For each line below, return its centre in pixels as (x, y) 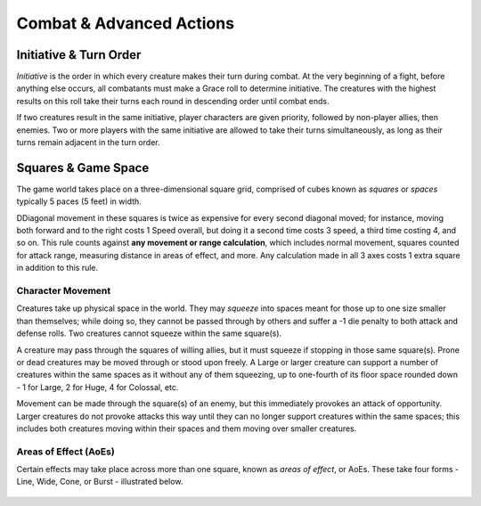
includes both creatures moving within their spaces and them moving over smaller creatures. (187, 428)
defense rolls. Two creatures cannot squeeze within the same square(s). (149, 333)
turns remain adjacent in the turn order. (88, 143)
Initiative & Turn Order (79, 55)
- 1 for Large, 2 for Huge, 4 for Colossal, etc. (98, 387)
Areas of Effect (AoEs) (65, 452)
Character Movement (64, 291)
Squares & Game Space (83, 168)
